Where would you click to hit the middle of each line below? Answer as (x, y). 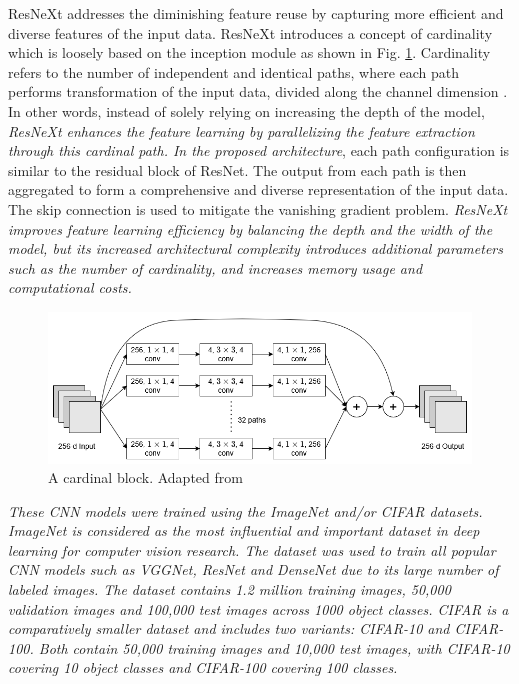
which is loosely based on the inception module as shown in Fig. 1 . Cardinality (249, 52)
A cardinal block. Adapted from (145, 477)
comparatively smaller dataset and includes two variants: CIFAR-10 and (229, 628)
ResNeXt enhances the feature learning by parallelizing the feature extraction (241, 130)
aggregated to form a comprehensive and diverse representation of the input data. (258, 189)
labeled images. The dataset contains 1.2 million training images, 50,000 (229, 589)
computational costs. (70, 287)
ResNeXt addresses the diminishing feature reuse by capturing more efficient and (256, 13)
